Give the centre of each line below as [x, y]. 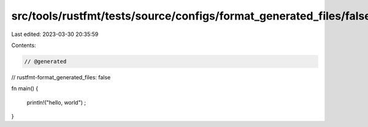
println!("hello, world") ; [56, 102]
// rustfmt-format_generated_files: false [61, 77]
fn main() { [25, 89]
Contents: [24, 45]
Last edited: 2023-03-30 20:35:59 [55, 34]
